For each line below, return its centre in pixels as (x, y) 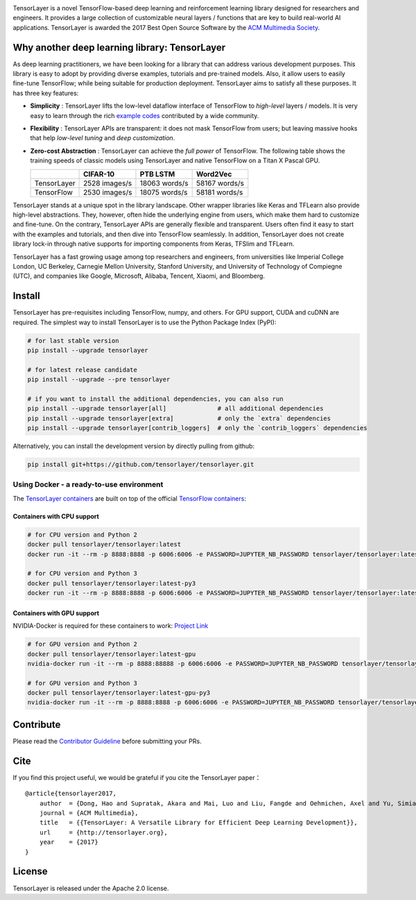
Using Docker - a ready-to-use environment (88, 485)
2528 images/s (108, 183)
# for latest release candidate (83, 369)
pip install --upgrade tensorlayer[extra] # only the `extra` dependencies (179, 418)
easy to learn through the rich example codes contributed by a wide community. (145, 115)
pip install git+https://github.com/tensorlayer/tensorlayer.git (141, 465)
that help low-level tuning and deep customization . (103, 138)
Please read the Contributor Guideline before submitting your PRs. (107, 741)
